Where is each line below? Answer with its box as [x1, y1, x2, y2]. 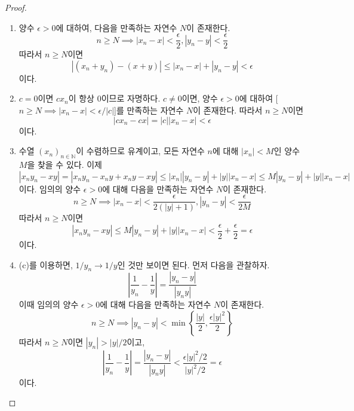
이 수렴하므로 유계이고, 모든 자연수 [76, 145, 205, 157]
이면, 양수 [181, 92, 218, 105]
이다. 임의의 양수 [19, 182, 81, 195]
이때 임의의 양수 [19, 298, 79, 311]
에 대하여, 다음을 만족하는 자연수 [56, 21, 177, 33]
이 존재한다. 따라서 [193, 104, 263, 116]
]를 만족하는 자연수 [114, 104, 184, 116]
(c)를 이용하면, [19, 258, 73, 271]
